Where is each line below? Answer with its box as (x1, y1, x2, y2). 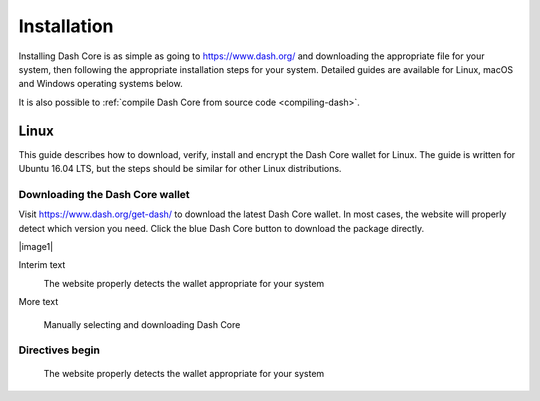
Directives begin (18, 343, 100, 357)
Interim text (18, 259, 66, 271)
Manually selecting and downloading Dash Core (43, 318, 241, 330)
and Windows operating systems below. (18, 78, 184, 90)
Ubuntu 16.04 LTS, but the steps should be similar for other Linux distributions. (18, 163, 342, 175)
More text (18, 296, 59, 308)
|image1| (18, 240, 54, 252)
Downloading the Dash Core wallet (18, 187, 190, 201)
